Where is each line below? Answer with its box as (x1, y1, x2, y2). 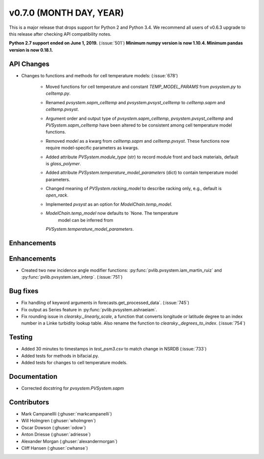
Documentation (9, 372, 58, 381)
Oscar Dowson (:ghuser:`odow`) (21, 424, 86, 430)
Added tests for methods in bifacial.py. (21, 352, 99, 359)
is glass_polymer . (45, 160, 81, 166)
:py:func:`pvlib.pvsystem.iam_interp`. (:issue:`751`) (21, 274, 123, 280)
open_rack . (45, 192, 68, 198)
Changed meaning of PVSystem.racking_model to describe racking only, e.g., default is (45, 186, 222, 192)
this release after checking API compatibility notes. (9, 31, 112, 37)
